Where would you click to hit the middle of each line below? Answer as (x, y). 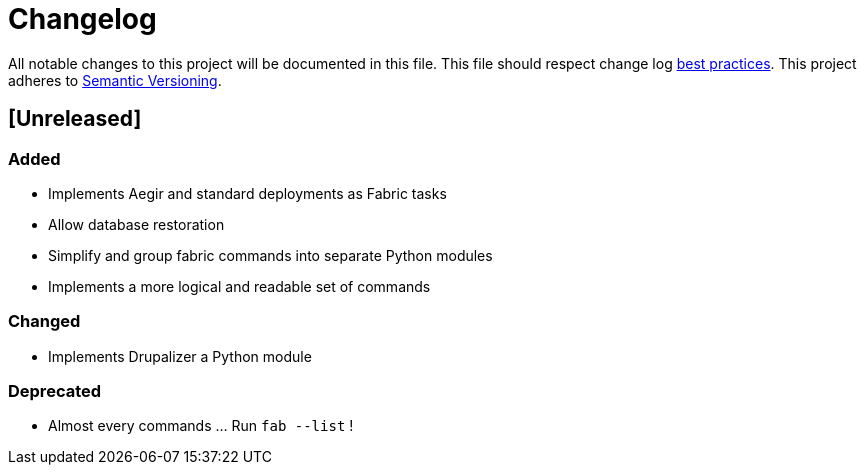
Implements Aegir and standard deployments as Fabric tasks (247, 193)
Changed (44, 321)
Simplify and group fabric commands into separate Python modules (270, 255)
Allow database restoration (136, 224)
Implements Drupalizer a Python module (180, 356)
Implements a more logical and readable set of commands (239, 286)
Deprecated (55, 391)
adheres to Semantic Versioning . (115, 80)
